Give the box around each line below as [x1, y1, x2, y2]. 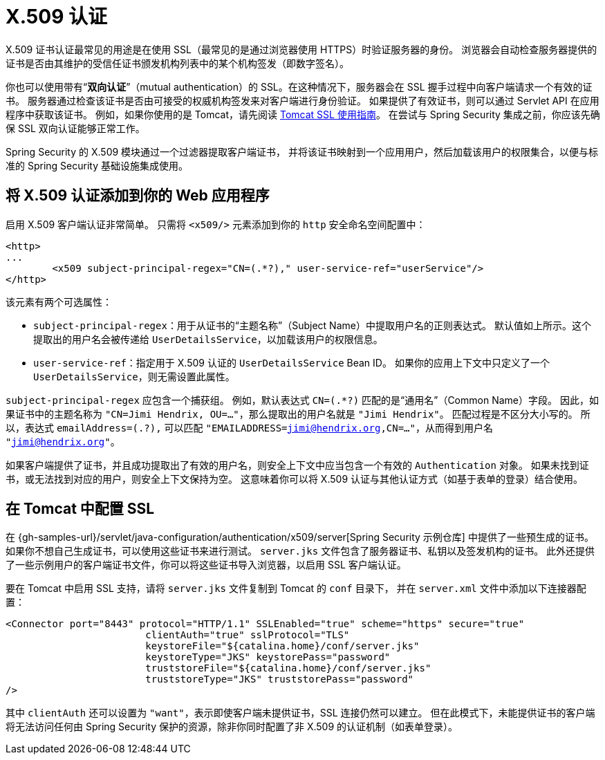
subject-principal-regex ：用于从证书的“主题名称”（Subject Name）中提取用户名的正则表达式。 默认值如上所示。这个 [33, 319, 591, 331]
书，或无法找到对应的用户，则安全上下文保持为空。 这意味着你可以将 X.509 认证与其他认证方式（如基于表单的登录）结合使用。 [6, 472, 584, 485]
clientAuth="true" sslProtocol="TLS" [145, 629, 350, 641]
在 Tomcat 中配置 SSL [6, 500, 155, 518]
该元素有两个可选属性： [6, 295, 112, 308]
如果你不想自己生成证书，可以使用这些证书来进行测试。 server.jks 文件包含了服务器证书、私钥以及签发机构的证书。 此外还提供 [6, 545, 595, 557]
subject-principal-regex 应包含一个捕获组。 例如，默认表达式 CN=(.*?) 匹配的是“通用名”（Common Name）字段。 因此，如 [6, 393, 599, 406]
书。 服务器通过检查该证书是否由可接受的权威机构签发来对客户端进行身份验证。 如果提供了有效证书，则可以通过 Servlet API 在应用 [6, 94, 599, 106]
